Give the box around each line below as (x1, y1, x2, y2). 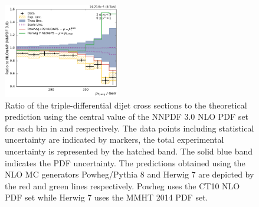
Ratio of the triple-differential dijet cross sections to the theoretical (5, 98, 247, 111)
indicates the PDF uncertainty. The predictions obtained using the (5, 156, 245, 169)
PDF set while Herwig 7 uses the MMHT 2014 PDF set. (5, 191, 208, 203)
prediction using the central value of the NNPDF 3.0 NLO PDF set (5, 110, 249, 123)
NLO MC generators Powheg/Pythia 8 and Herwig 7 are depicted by (5, 168, 254, 180)
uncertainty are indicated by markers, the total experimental (5, 133, 224, 146)
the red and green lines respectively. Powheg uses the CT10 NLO (5, 179, 240, 192)
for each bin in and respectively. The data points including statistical (5, 121, 254, 134)
